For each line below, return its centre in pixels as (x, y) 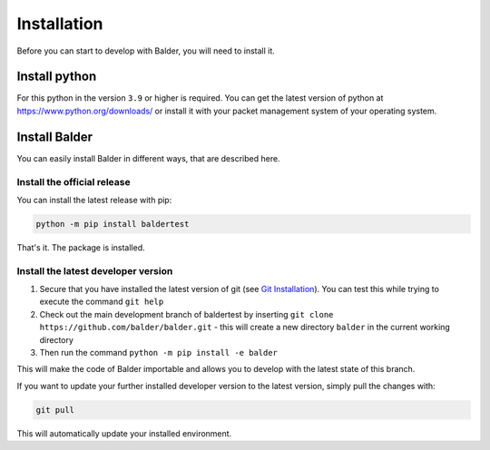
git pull (55, 410)
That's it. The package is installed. (81, 247)
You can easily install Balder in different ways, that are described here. (148, 158)
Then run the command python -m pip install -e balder (159, 352)
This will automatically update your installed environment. (124, 433)
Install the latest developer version (95, 270)
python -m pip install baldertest (113, 224)
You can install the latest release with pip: (94, 200)
